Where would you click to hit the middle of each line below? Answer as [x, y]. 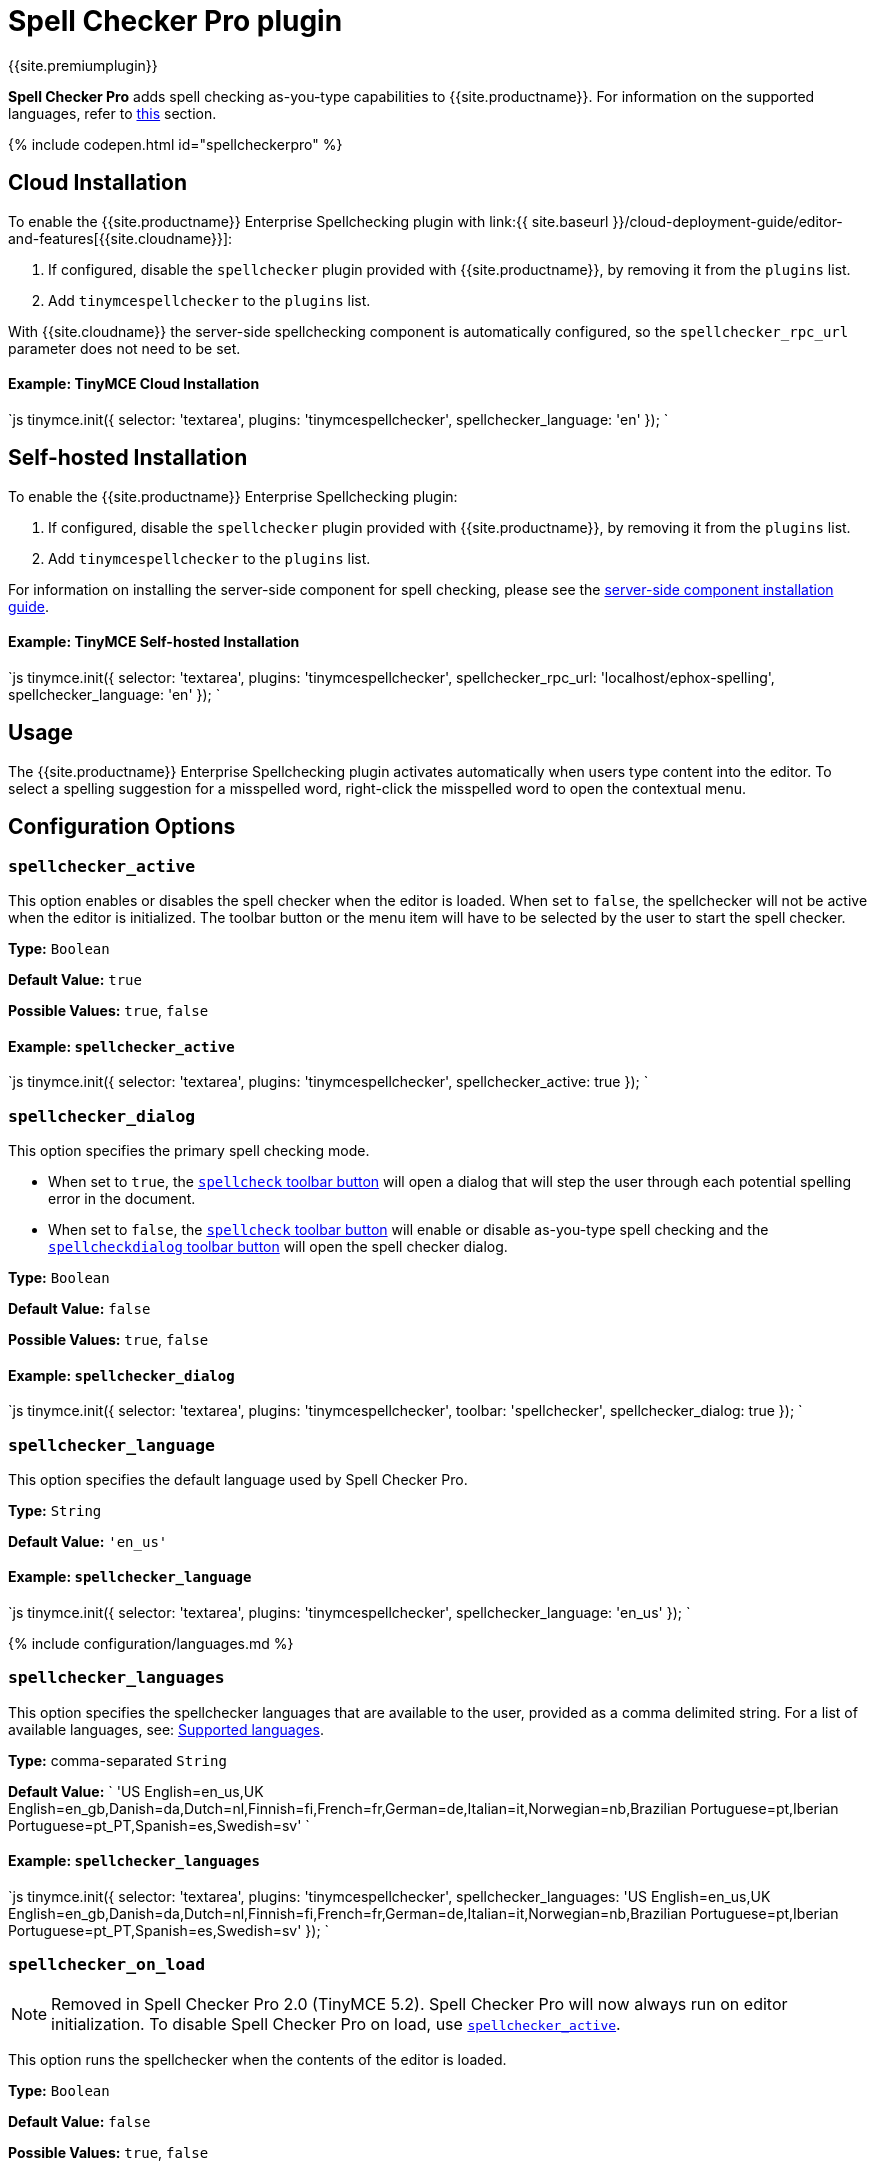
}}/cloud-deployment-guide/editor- [727, 221]
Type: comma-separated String [117, 1760]
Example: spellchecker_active [121, 1046]
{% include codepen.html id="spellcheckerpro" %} [175, 144]
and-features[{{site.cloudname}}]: [120, 238]
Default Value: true [75, 979]
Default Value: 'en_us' [88, 1541]
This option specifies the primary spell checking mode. [189, 1150]
